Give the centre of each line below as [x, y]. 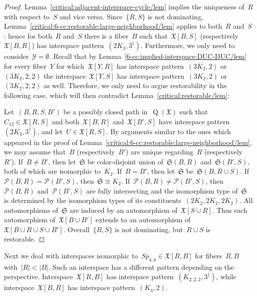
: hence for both [28, 35]
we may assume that [35, 152]
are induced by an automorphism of [124, 210]
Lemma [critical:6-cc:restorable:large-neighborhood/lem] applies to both [113, 26]
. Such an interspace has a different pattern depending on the [141, 267]
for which [70, 66]
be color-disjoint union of [125, 161]
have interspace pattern [194, 121]
